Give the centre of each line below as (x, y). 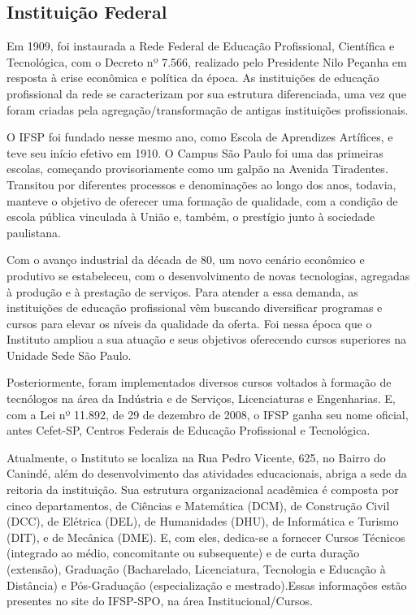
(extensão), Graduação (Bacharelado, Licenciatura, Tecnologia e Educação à (196, 569)
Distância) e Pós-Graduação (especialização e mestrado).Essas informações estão (207, 585)
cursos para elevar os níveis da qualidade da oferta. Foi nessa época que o (189, 323)
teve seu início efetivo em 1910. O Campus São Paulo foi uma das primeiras (195, 152)
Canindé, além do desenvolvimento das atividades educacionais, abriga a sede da (207, 473)
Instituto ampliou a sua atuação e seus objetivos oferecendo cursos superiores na (206, 339)
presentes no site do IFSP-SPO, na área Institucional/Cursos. (160, 601)
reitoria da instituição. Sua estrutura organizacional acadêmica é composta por (203, 489)
